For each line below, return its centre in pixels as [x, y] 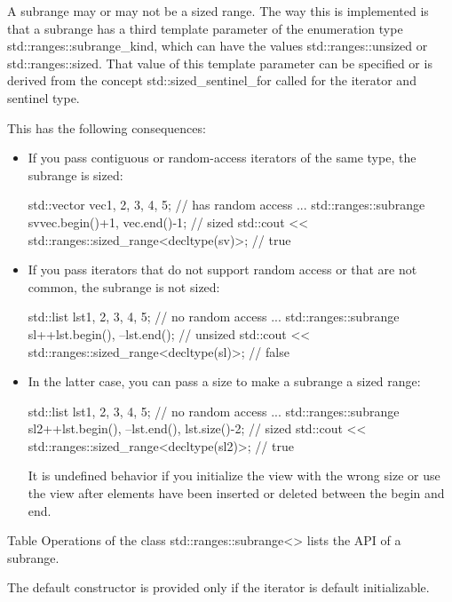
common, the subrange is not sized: [124, 286]
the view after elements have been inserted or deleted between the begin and [236, 493]
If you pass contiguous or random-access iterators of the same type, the [222, 158]
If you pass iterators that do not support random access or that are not [222, 269]
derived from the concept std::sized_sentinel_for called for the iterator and [212, 80]
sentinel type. [44, 97]
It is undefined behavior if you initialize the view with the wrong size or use [234, 475]
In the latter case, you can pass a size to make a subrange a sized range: [224, 381]
